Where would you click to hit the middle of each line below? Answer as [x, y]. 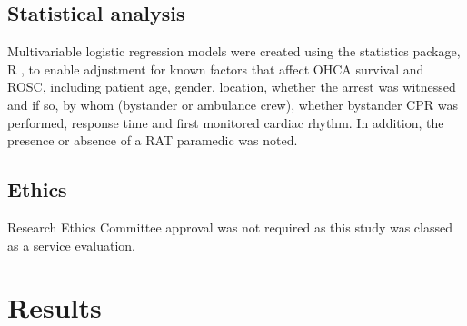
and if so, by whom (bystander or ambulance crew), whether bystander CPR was [233, 104]
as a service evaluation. [71, 245]
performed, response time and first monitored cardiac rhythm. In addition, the [226, 122]
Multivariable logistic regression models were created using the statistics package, [234, 51]
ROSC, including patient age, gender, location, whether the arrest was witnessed [232, 87]
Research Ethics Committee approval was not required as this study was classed [230, 227]
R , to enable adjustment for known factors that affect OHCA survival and [216, 69]
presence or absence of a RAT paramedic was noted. [153, 140]
